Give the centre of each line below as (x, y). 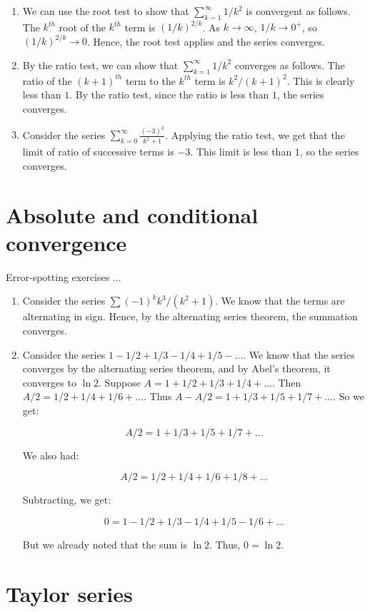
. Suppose (120, 382)
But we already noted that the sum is (105, 544)
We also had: (51, 455)
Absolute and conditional (132, 214)
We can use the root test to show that (106, 11)
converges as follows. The (290, 65)
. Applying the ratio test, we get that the (255, 134)
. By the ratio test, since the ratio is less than (169, 95)
